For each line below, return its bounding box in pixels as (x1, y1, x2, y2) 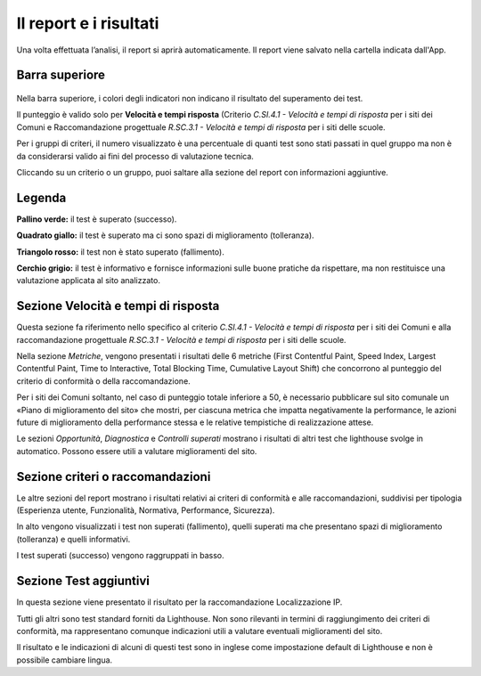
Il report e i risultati (16, 13, 159, 33)
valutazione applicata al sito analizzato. (16, 275, 160, 286)
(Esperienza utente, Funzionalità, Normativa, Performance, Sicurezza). (16, 505, 275, 516)
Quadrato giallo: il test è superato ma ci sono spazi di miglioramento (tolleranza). (16, 230, 315, 240)
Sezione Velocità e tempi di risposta (16, 298, 220, 314)
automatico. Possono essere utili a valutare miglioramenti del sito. (16, 445, 257, 456)
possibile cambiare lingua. (16, 655, 113, 665)
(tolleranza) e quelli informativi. (16, 533, 131, 544)
